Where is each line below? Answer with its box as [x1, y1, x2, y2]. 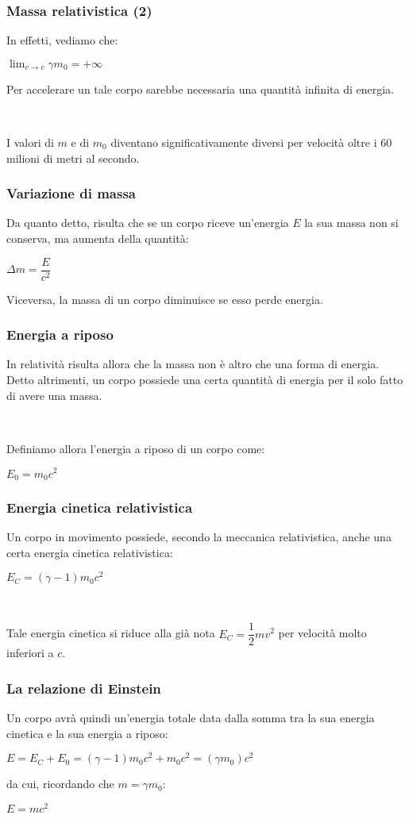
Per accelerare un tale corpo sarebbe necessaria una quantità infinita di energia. [6, 80, 394, 97]
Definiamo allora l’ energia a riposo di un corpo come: [6, 440, 265, 456]
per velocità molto [278, 625, 367, 641]
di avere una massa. [6, 386, 102, 403]
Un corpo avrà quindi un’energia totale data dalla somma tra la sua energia [6, 709, 375, 725]
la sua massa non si [304, 214, 399, 231]
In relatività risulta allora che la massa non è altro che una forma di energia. [6, 356, 380, 372]
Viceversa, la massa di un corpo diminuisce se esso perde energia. [6, 290, 323, 307]
